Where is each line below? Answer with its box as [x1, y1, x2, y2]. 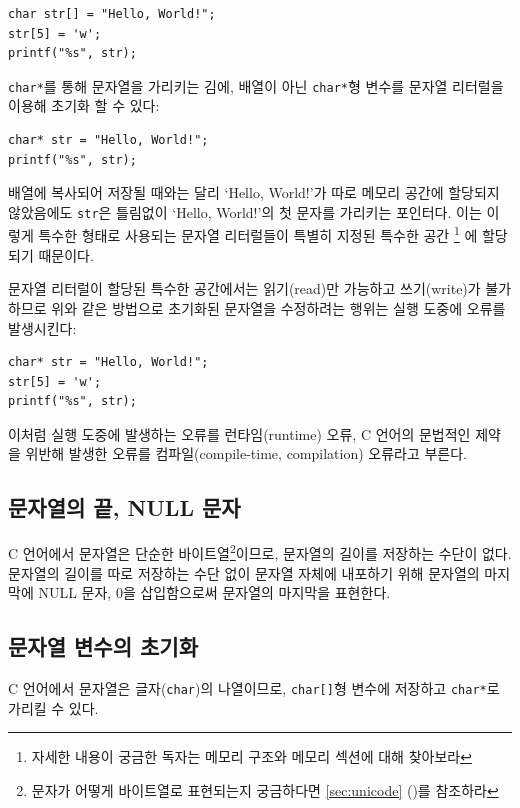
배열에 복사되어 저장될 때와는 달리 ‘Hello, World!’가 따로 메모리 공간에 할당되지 [8, 182, 500, 203]
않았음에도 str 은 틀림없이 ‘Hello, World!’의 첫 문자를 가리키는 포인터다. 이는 [8, 201, 482, 222]
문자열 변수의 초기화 [8, 631, 198, 662]
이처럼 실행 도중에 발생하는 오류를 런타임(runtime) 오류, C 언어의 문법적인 [8, 423, 471, 444]
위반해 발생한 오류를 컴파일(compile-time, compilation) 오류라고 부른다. [25, 443, 468, 464]
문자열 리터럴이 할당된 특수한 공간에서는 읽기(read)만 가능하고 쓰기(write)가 [8, 278, 481, 299]
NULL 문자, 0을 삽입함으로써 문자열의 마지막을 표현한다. [38, 582, 391, 603]
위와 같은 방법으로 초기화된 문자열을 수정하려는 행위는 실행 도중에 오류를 [51, 297, 506, 318]
